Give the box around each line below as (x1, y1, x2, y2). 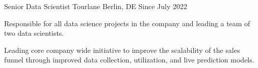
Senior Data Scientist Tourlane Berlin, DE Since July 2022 (4, 1, 188, 11)
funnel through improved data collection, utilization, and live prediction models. (4, 54, 254, 65)
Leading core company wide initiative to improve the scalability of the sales (4, 44, 240, 55)
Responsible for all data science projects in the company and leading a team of (4, 18, 250, 28)
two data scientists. (4, 28, 64, 38)
